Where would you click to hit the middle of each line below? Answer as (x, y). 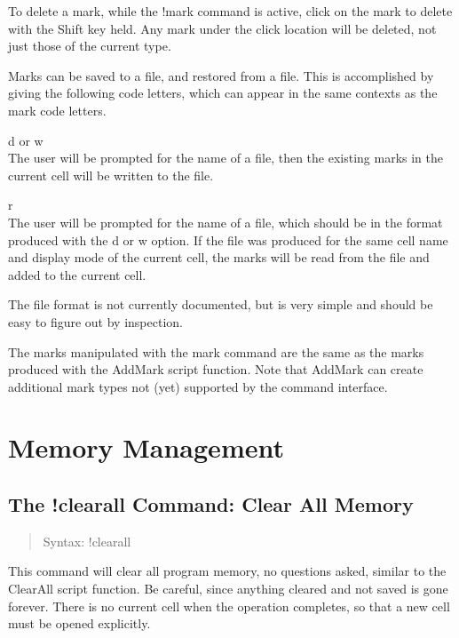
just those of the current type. (90, 46)
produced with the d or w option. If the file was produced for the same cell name (228, 239)
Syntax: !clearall (87, 541)
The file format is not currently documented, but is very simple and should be (221, 304)
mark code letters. (57, 110)
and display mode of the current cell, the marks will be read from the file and (219, 257)
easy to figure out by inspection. (95, 321)
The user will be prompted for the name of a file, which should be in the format (226, 222)
